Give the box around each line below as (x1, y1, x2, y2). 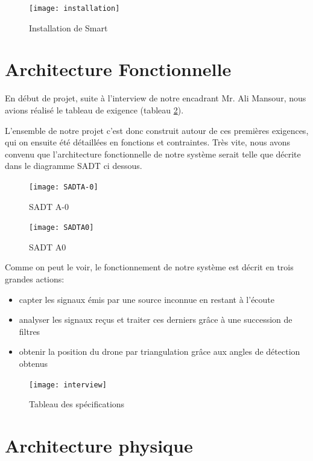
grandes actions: (5, 273, 65, 285)
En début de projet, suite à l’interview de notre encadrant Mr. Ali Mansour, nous (5, 92, 306, 104)
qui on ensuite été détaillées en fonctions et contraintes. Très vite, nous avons (5, 136, 291, 148)
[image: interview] (29, 380, 107, 389)
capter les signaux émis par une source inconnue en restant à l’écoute (19, 293, 275, 305)
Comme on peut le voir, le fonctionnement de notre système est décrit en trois (5, 261, 294, 273)
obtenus (19, 357, 48, 369)
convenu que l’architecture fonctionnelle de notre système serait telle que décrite (5, 147, 301, 160)
